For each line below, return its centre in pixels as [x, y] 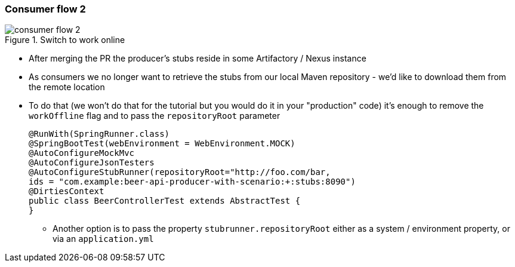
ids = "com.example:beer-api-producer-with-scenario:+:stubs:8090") [192, 182]
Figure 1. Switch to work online [65, 40]
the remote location [67, 87]
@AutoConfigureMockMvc [82, 153]
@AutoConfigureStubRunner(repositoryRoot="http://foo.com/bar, [180, 172]
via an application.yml [103, 239]
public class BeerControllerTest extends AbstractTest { [165, 201]
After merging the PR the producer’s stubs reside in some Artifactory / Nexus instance [198, 59]
